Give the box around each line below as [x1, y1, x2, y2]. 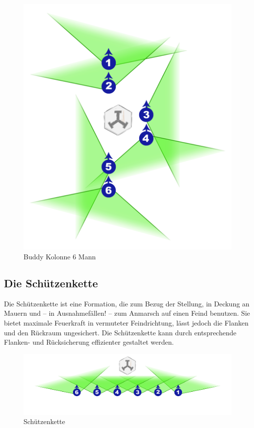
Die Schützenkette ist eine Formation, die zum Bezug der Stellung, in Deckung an [4, 298, 250, 308]
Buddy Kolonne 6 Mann [24, 251, 96, 261]
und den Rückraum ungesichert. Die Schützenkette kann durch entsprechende [4, 327, 236, 337]
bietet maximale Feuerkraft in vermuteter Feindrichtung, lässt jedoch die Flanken [4, 317, 249, 327]
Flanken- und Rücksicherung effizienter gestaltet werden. [4, 337, 174, 347]
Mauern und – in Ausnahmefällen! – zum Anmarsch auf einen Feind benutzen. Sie [4, 308, 250, 318]
